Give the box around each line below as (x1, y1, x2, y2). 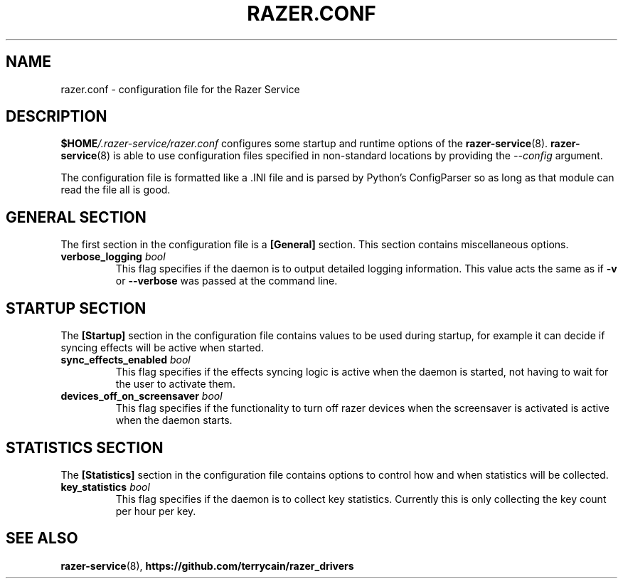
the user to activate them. (115, 378, 235, 391)
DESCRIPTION (6, 107, 107, 126)
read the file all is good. (60, 184, 171, 196)
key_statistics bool (60, 480, 150, 493)
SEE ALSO (6, 529, 78, 548)
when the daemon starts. (115, 414, 233, 427)
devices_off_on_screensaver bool (60, 390, 223, 403)
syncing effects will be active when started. (60, 341, 265, 354)
